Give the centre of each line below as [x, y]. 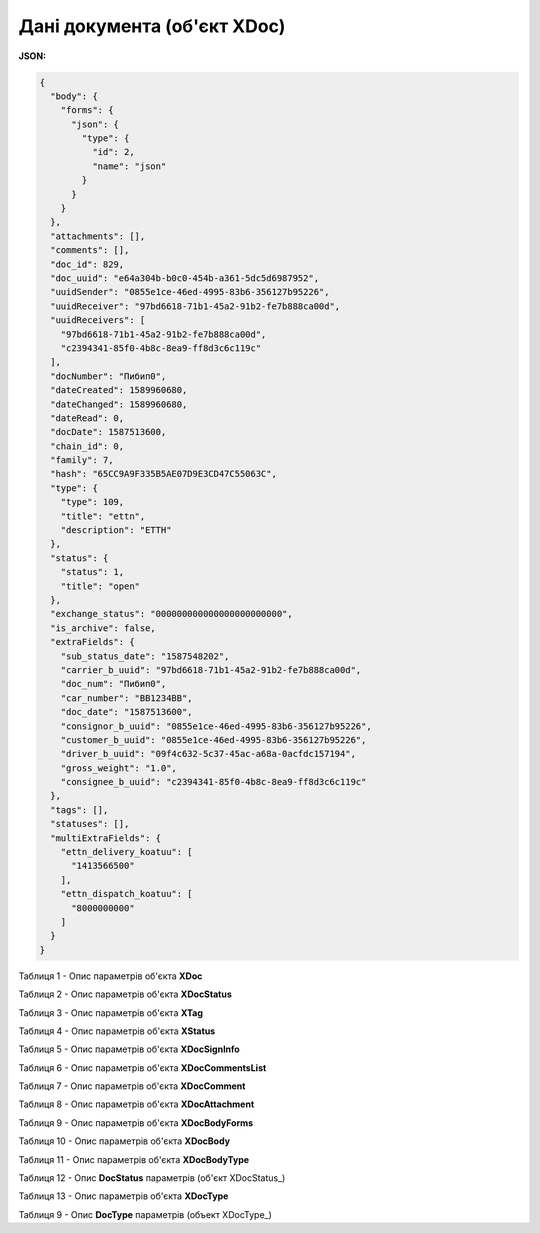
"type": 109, [92, 502]
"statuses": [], [90, 824]
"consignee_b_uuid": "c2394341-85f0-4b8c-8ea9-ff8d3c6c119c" [213, 782]
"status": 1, [92, 572]
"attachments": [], [98, 236]
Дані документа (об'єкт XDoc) [152, 26]
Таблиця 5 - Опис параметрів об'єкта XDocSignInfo [129, 1049]
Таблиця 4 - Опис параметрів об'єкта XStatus [117, 1031]
